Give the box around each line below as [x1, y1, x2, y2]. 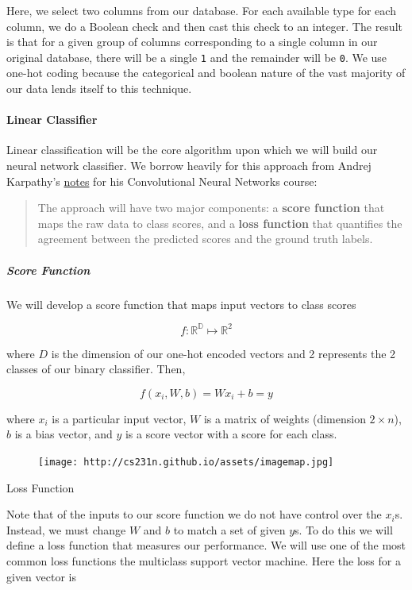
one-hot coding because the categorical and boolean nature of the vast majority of [6, 64, 406, 81]
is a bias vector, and [14, 426, 113, 442]
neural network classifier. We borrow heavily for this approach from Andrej [6, 157, 372, 174]
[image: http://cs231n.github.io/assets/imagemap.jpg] [38, 457, 334, 469]
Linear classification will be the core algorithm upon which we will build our [6, 141, 378, 158]
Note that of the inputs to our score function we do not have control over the [6, 506, 382, 523]
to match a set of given [173, 521, 286, 538]
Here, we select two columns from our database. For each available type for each [6, 2, 396, 18]
